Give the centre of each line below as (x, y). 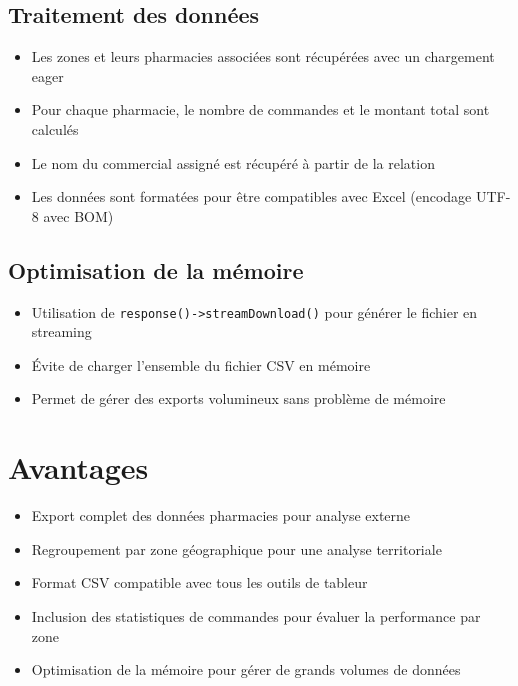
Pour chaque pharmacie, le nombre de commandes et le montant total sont (260, 109)
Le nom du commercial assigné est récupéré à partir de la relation (233, 162)
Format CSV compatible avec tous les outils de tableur (199, 582)
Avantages (78, 467)
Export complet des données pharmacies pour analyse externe (221, 515)
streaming (61, 331)
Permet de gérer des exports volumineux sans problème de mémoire (238, 398)
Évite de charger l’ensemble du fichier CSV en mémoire (201, 364)
